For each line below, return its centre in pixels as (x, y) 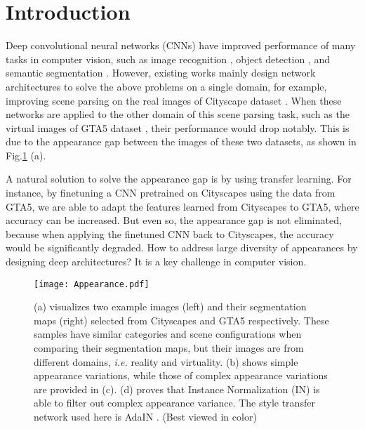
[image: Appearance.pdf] (92, 284)
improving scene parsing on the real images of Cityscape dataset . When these (174, 100)
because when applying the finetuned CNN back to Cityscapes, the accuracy (170, 233)
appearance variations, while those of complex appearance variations (181, 375)
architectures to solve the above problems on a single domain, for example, (166, 86)
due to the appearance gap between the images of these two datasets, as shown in (181, 141)
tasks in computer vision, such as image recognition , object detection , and (168, 59)
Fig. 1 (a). (26, 155)
